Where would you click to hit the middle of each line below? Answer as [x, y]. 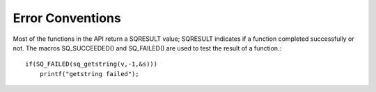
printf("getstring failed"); [89, 74]
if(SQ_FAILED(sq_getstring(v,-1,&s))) [92, 64]
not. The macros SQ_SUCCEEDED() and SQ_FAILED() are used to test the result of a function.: [147, 48]
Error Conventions [67, 18]
